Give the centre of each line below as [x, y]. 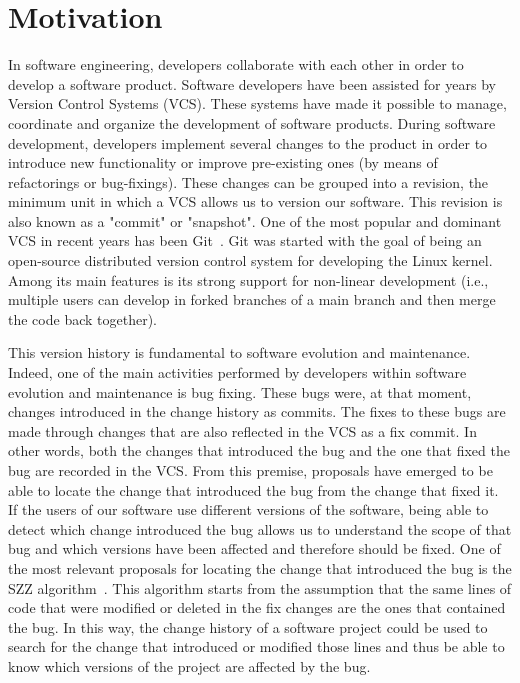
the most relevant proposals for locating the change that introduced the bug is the [260, 567]
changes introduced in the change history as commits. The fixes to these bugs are [257, 411]
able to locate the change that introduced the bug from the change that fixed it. [253, 489]
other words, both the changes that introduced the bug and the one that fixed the [259, 450]
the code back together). [82, 318]
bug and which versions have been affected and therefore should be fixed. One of [254, 548]
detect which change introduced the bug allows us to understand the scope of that [260, 528]
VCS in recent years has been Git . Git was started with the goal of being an [245, 240]
